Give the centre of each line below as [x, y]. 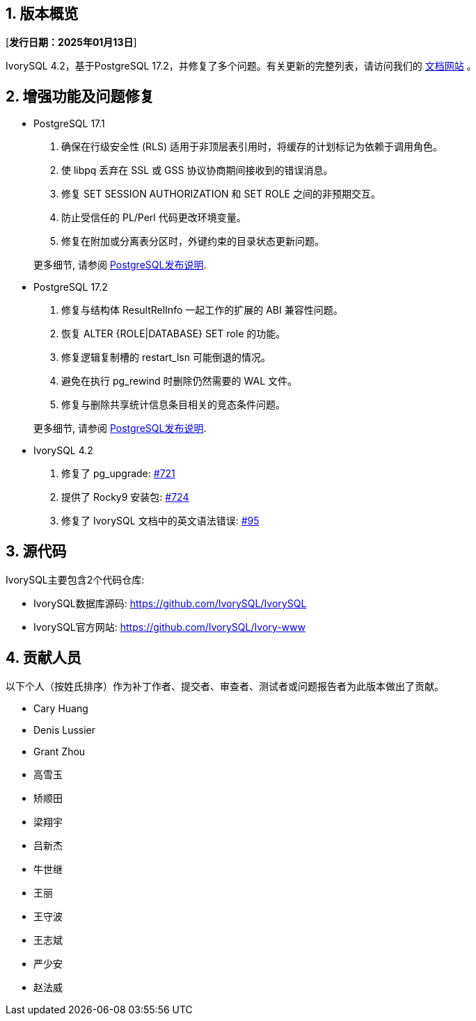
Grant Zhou [59, 751]
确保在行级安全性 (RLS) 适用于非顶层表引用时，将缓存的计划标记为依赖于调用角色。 [252, 147]
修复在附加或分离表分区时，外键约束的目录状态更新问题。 [193, 241]
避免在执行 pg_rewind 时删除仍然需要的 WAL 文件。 [179, 381]
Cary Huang [61, 708]
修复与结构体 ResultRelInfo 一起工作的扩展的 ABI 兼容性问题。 [202, 310]
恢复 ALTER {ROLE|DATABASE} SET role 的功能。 [174, 334]
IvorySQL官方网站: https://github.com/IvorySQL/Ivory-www [169, 627]
